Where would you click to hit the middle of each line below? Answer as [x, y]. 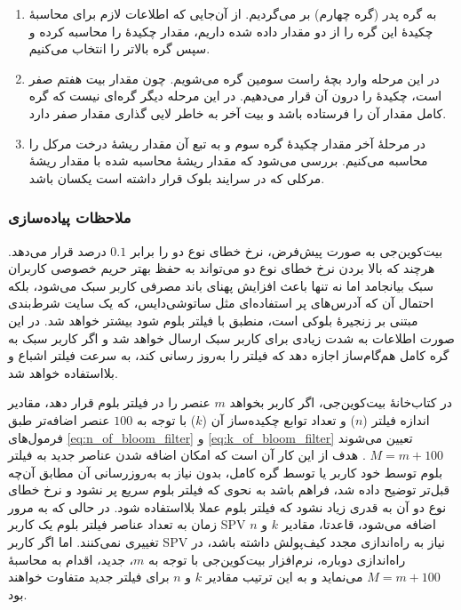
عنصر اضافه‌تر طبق [59, 419]
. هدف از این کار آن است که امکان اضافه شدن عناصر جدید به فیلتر [187, 455]
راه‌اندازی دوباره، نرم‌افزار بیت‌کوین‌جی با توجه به [277, 559]
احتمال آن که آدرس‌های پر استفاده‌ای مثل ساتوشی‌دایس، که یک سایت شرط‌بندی [221, 303]
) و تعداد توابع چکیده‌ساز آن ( [278, 419]
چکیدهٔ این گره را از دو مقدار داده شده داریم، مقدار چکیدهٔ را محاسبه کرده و [231, 31]
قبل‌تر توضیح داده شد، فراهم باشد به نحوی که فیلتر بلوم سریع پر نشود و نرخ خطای [229, 490]
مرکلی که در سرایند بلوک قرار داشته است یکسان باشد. [177, 177]
